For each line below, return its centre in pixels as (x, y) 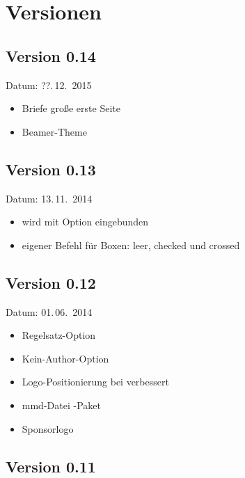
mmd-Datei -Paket (61, 405)
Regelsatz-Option (59, 335)
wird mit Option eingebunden (85, 222)
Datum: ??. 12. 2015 (49, 85)
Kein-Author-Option (65, 358)
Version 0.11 (51, 466)
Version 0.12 (51, 282)
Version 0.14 (51, 55)
